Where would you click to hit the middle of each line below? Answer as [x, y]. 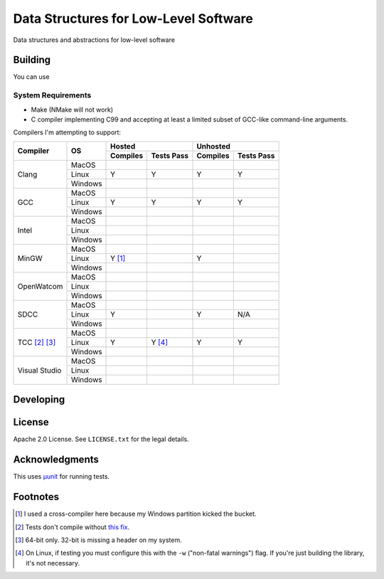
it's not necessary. [53, 563]
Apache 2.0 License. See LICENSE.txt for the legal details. [101, 439]
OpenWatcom [40, 286]
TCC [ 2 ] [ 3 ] [37, 342]
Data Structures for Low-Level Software [133, 18]
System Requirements [52, 95]
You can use [31, 77]
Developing [39, 399]
